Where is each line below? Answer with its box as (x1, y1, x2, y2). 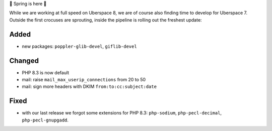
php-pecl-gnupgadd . (22, 117, 69, 123)
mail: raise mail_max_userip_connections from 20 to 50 (22, 76, 146, 82)
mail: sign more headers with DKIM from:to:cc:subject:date (22, 83, 157, 90)
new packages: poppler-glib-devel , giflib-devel (22, 43, 137, 49)
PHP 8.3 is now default (22, 69, 70, 75)
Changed (9, 56, 39, 65)
